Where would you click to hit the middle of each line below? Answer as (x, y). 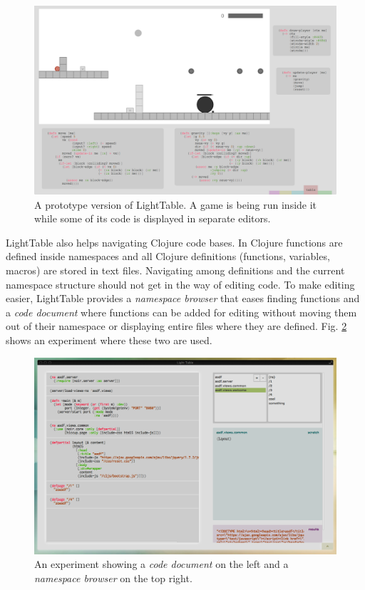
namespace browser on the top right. (113, 578)
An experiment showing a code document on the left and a (161, 564)
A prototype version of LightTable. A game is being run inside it (176, 204)
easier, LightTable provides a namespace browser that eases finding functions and (183, 298)
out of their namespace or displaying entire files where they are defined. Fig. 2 (176, 326)
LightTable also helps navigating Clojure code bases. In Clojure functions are (174, 242)
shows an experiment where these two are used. (109, 340)
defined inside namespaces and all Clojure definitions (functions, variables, (168, 256)
